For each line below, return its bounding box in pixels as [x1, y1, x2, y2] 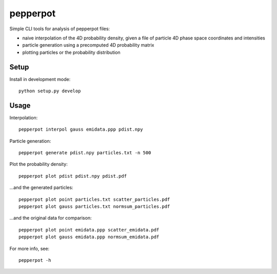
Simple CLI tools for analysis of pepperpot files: [9, 26, 110, 32]
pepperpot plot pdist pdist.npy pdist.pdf [18, 173, 127, 179]
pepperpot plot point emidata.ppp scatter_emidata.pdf [18, 227, 160, 233]
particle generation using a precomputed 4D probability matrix [22, 42, 154, 48]
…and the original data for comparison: [9, 215, 92, 221]
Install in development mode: [9, 76, 71, 82]
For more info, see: [9, 245, 50, 251]
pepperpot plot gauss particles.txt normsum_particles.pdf [18, 204, 170, 209]
